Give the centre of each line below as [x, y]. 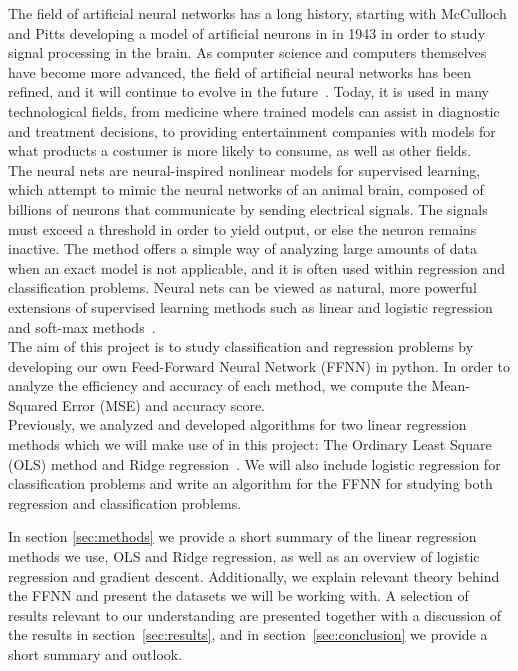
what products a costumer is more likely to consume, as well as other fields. [240, 150]
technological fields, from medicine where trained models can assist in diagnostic [254, 110]
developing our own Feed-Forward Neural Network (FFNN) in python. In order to [259, 365]
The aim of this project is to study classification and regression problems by [241, 346]
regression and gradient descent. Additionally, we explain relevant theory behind [254, 575]
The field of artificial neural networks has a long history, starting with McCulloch [257, 13]
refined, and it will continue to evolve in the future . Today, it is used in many [248, 91]
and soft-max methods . [82, 326]
